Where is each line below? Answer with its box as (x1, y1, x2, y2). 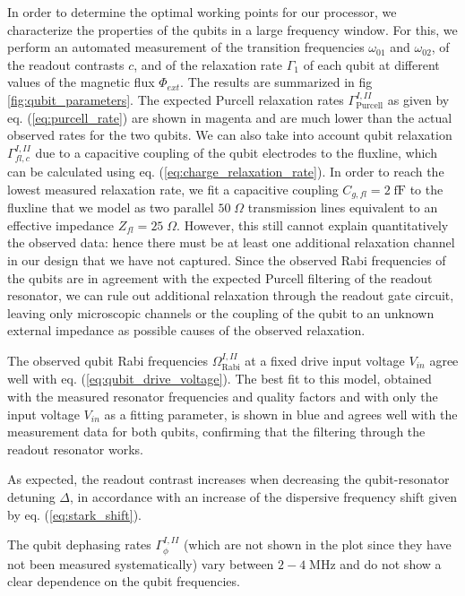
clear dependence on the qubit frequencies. (7, 572, 240, 591)
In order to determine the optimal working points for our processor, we (7, 3, 397, 21)
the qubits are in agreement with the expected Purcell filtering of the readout (7, 268, 433, 287)
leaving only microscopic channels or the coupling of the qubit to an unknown (7, 303, 435, 322)
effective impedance (7, 215, 114, 234)
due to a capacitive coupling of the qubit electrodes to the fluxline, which (35, 143, 437, 161)
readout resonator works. (7, 439, 143, 458)
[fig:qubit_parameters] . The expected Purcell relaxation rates (7, 90, 344, 108)
